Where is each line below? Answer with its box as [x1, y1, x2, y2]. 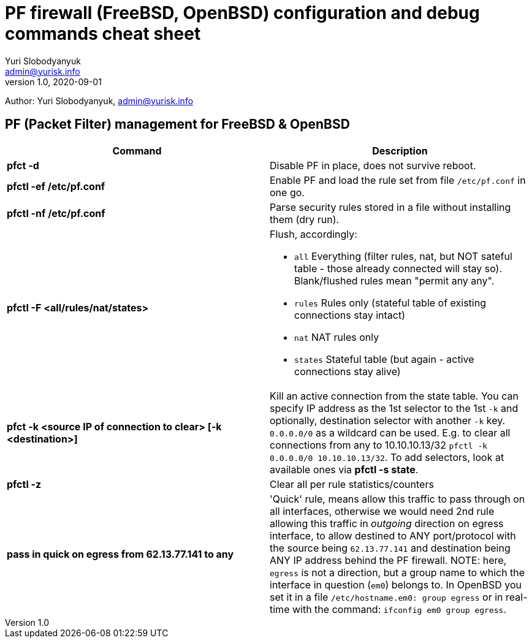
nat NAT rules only [294, 330, 379, 343]
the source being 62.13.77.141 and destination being [270, 541, 511, 554]
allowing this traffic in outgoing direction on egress [270, 517, 504, 530]
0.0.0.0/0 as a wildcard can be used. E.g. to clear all [270, 426, 511, 439]
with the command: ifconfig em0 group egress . [292, 603, 507, 615]
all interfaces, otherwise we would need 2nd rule [270, 504, 495, 517]
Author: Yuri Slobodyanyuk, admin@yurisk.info [5, 95, 194, 106]
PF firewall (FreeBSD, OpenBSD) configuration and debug [5, 2, 480, 23]
